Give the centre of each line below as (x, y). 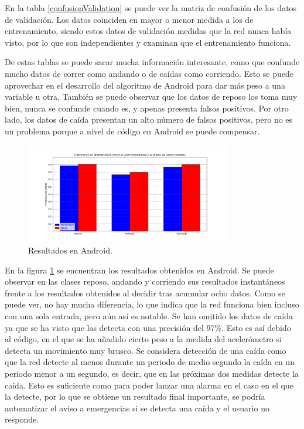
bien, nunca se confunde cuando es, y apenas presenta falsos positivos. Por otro (147, 108)
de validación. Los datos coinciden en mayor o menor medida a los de (129, 19)
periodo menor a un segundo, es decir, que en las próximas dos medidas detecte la (152, 374)
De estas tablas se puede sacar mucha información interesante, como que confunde (152, 62)
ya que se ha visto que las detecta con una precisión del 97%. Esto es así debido (148, 327)
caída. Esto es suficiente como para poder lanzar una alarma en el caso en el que (149, 385)
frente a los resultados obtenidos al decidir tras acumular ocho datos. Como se (145, 293)
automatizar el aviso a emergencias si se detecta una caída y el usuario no (137, 408)
